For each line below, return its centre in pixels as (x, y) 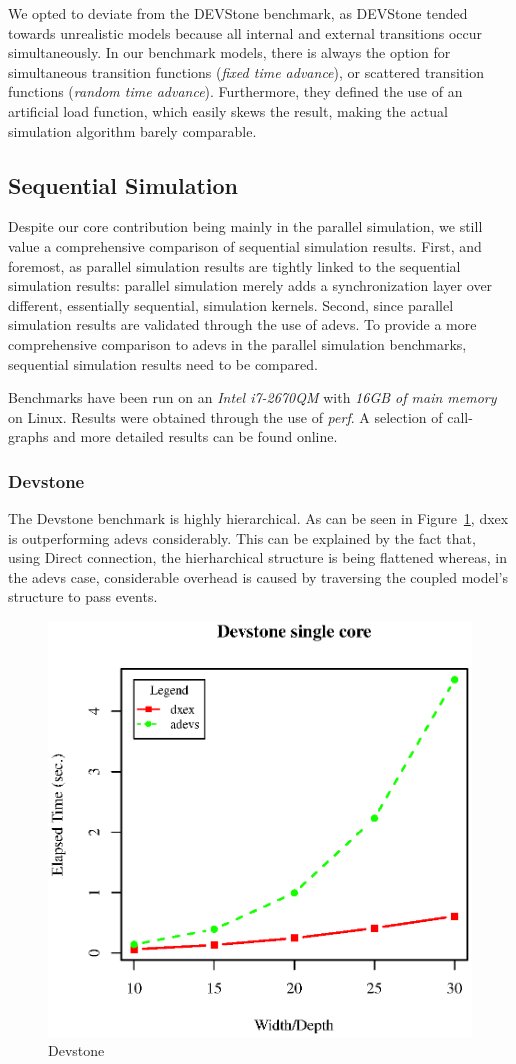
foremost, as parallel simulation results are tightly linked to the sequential (234, 265)
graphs (28, 436)
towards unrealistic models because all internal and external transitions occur (245, 32)
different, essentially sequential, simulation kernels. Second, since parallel (231, 304)
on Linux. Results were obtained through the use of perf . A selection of (225, 416)
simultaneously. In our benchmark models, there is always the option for (229, 52)
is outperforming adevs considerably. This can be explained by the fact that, (242, 537)
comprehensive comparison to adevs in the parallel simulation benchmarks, (237, 343)
